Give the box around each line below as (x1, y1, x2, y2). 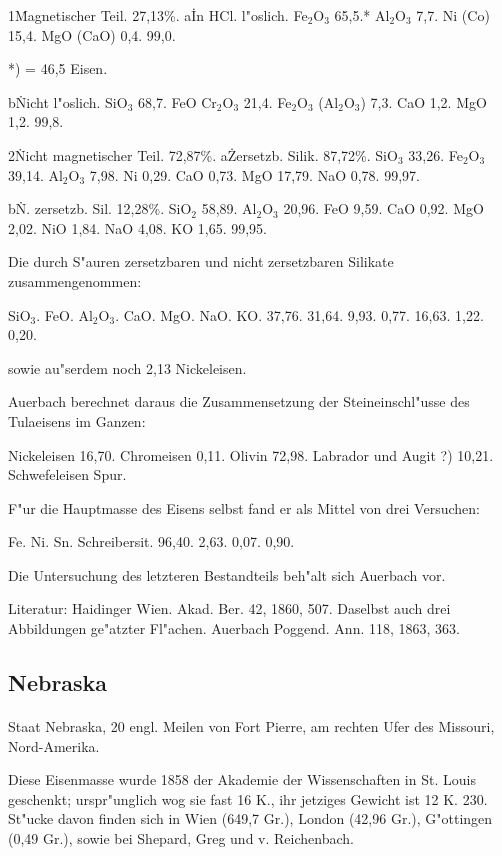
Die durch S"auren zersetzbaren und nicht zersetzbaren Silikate (8, 251, 394, 272)
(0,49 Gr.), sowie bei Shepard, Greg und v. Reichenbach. (8, 828, 354, 848)
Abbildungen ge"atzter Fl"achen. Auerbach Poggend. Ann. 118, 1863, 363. (8, 618, 460, 639)
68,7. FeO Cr (138, 91, 217, 112)
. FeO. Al (36, 304, 93, 325)
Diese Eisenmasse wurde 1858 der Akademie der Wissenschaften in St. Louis (8, 769, 476, 790)
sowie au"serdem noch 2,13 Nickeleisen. (8, 357, 247, 378)
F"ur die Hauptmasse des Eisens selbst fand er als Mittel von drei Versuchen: (8, 497, 480, 518)
